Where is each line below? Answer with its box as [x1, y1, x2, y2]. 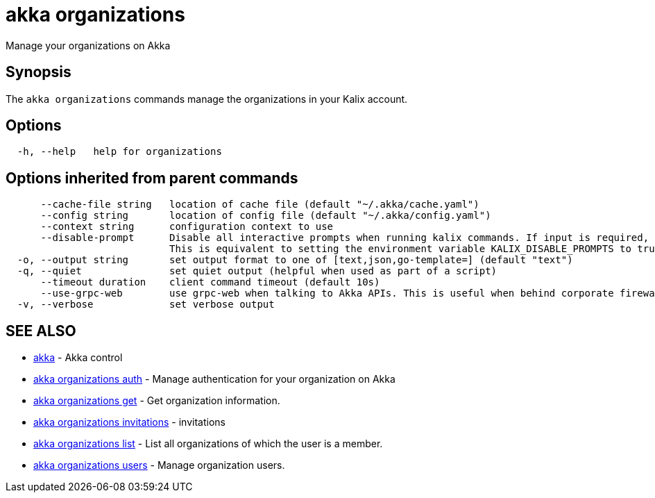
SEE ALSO [6, 322, 76, 340]
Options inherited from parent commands [6, 169, 298, 187]
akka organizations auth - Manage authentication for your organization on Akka [33, 373, 395, 385]
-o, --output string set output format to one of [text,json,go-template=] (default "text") [17, 254, 573, 266]
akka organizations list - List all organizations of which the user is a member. [33, 438, 383, 450]
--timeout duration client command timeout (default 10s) [40, 276, 380, 288]
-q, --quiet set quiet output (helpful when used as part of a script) [17, 265, 497, 277]
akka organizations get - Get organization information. [33, 395, 280, 407]
